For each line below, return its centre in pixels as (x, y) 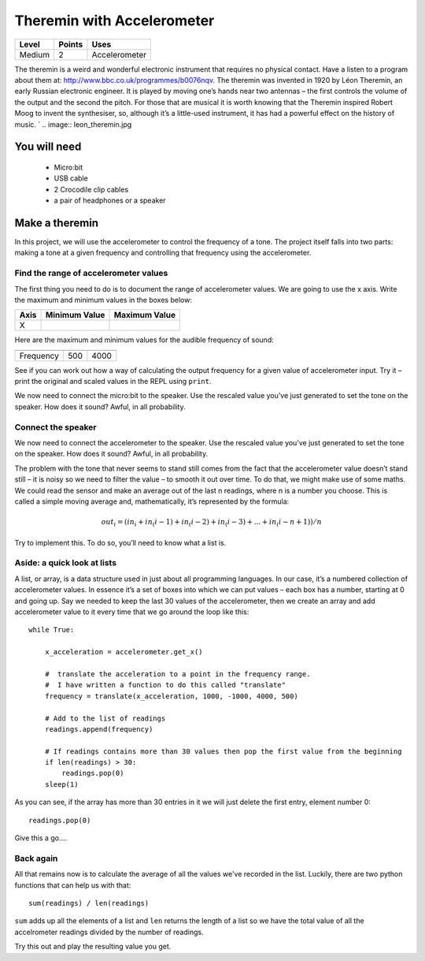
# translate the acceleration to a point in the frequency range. (177, 674)
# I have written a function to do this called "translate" (165, 685)
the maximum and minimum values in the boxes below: (103, 300)
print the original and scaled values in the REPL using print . (113, 382)
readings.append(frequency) (99, 729)
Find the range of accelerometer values (91, 274)
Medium (35, 54)
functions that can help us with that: (73, 885)
